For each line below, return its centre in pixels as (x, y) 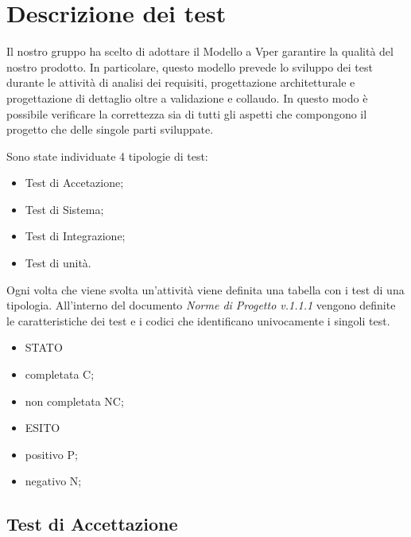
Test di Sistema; (64, 209)
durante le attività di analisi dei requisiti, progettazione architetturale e (181, 82)
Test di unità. (58, 263)
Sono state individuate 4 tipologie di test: (107, 156)
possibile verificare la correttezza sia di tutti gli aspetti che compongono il (187, 113)
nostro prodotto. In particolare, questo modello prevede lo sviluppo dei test (190, 66)
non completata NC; (74, 401)
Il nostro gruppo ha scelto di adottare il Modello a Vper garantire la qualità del (200, 51)
